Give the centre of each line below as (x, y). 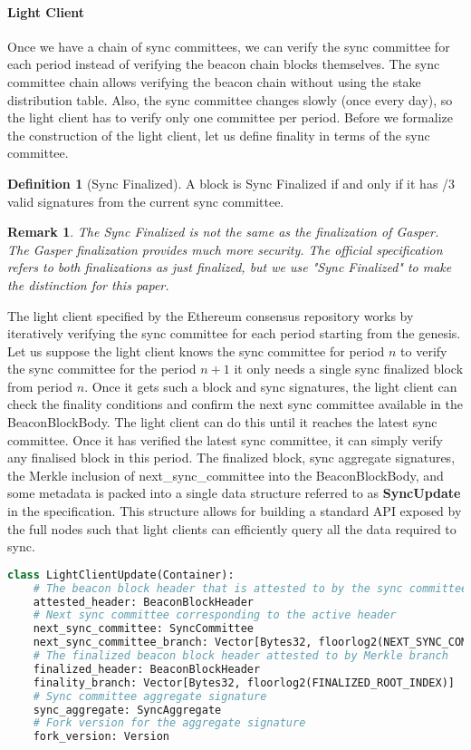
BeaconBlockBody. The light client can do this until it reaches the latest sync (222, 422)
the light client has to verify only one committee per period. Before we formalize (230, 117)
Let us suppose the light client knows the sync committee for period (196, 351)
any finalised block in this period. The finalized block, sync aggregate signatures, (231, 458)
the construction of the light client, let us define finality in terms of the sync (219, 135)
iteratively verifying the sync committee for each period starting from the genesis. (234, 333)
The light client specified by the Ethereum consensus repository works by (211, 315)
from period (40, 386)
